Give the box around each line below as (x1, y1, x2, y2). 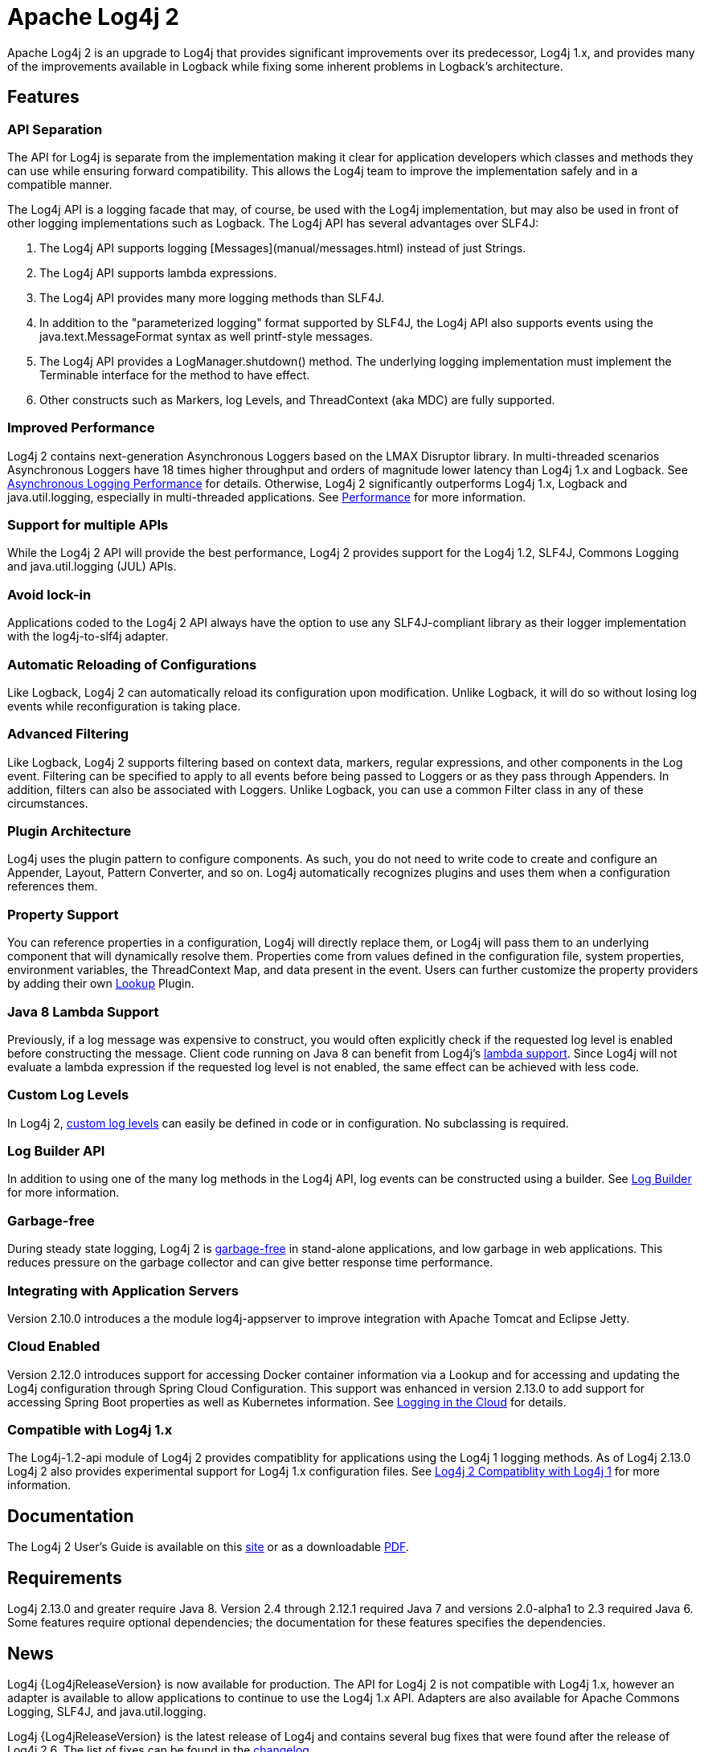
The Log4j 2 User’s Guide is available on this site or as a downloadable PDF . (7, 1540, 409, 1554)
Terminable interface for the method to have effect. (39, 367, 310, 382)
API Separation (7, 121, 103, 137)
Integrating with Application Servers (7, 1282, 239, 1299)
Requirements (7, 1567, 122, 1588)
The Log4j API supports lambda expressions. (39, 265, 277, 280)
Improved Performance (7, 420, 155, 436)
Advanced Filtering (7, 726, 129, 743)
